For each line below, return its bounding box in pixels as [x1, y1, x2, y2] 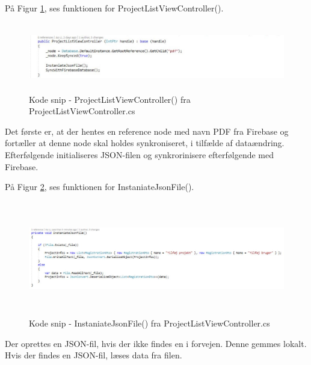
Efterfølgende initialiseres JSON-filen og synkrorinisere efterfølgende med [5, 148, 274, 161]
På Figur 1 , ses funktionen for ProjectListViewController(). [5, 2, 224, 14]
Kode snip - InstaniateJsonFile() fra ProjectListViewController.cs [29, 317, 270, 330]
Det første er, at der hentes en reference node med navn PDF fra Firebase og [5, 124, 289, 137]
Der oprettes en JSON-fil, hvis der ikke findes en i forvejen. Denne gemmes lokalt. [5, 337, 307, 349]
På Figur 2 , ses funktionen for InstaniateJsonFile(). [5, 180, 194, 193]
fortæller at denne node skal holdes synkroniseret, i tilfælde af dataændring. [5, 136, 285, 149]
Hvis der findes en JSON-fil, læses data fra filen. [5, 349, 182, 361]
